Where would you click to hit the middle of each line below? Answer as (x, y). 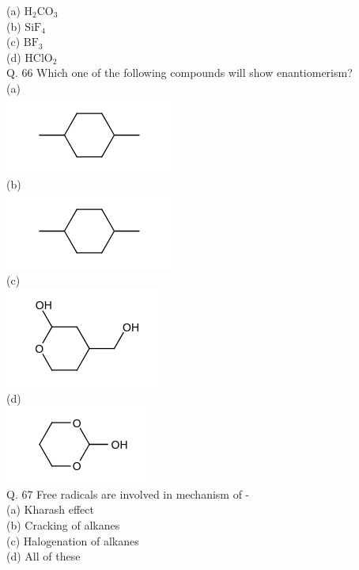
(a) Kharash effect (50, 509)
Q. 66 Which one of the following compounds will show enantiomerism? (179, 73)
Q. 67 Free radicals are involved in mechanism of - (128, 493)
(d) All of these (43, 556)
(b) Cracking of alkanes (63, 524)
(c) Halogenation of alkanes (73, 540)
